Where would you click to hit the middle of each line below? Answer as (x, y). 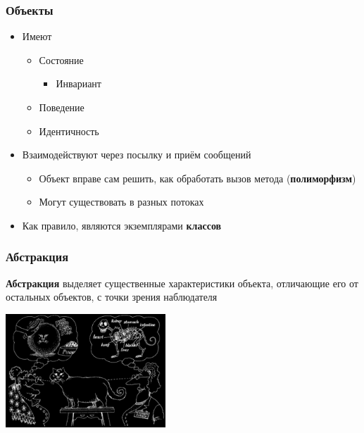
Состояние (61, 59)
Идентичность (69, 131)
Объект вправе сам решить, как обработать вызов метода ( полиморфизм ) (197, 178)
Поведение (62, 107)
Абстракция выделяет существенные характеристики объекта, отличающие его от (182, 283)
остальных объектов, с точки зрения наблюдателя (112, 297)
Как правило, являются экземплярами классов (122, 225)
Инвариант (79, 83)
